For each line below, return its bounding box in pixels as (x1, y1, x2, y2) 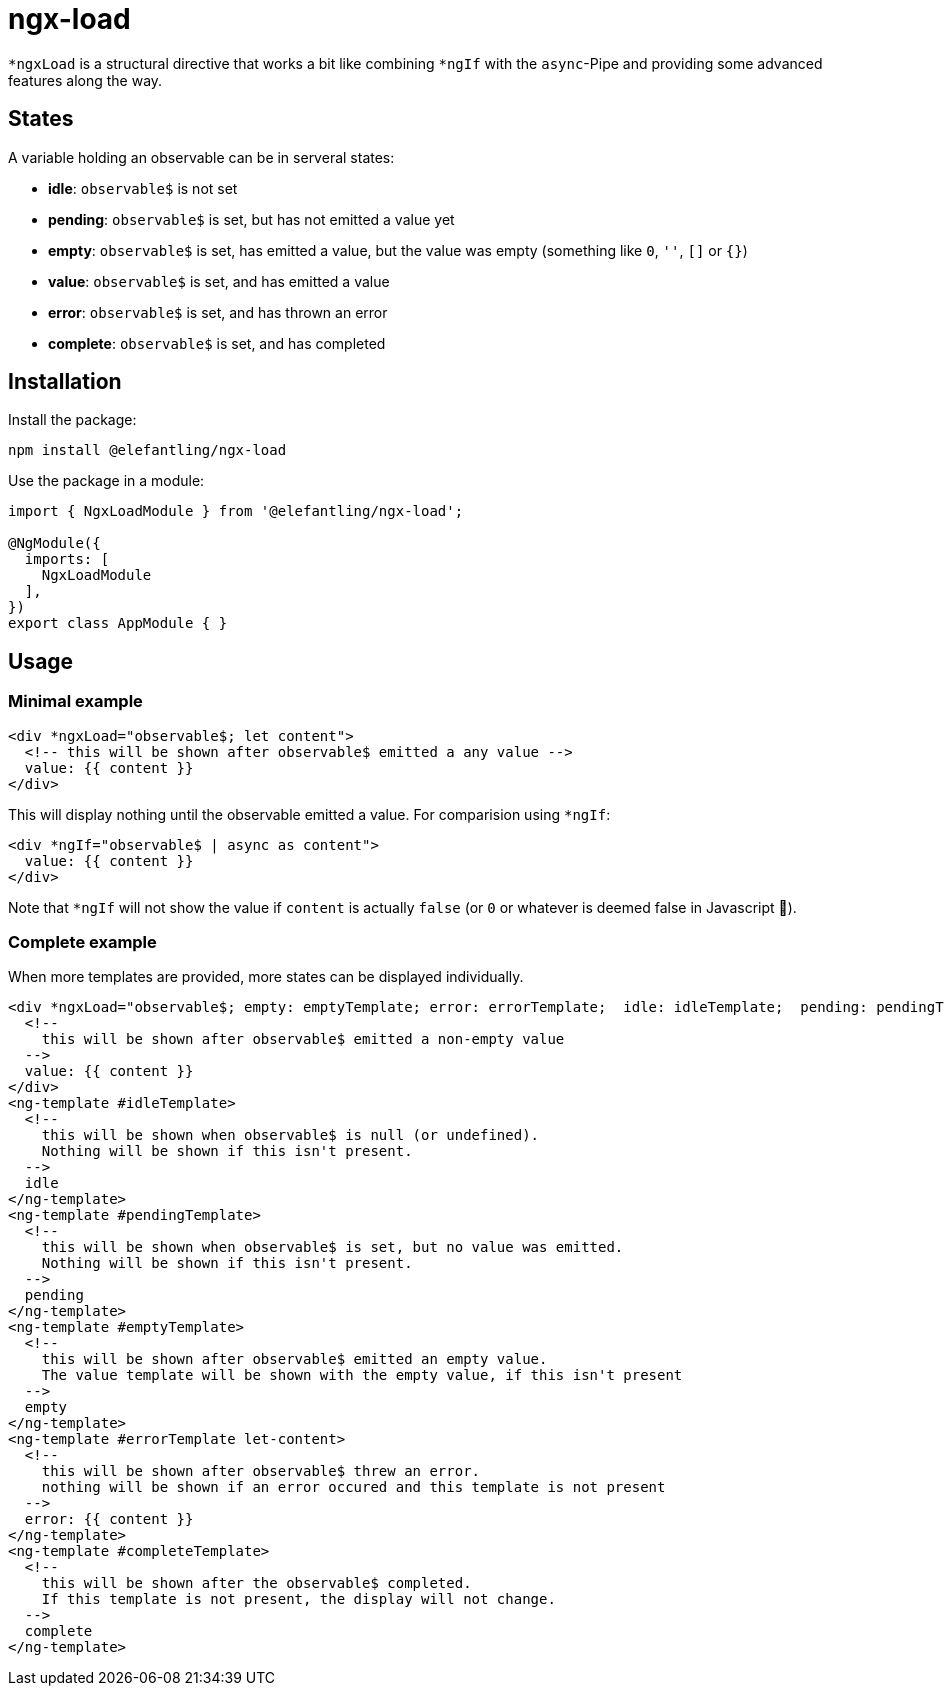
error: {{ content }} (24, 1511, 194, 1528)
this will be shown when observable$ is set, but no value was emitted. (41, 1239, 624, 1256)
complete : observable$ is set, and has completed (48, 334, 386, 352)
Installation (8, 369, 122, 395)
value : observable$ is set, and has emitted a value (48, 272, 390, 290)
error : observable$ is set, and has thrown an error (48, 303, 388, 321)
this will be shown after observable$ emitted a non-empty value (41, 1031, 565, 1048)
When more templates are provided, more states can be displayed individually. (8, 968, 524, 986)
